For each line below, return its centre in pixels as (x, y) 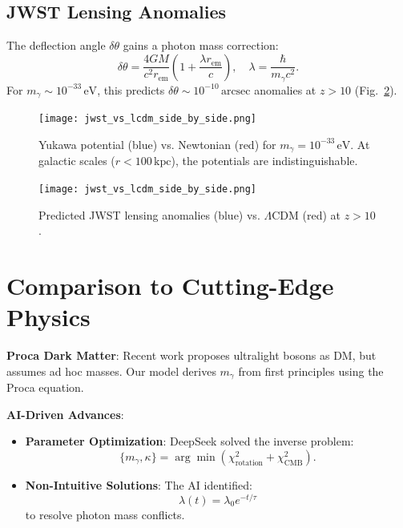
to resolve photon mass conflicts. (105, 514)
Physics (48, 317)
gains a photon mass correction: (201, 45)
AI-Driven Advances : (65, 414)
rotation (249, 463)
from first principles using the (311, 371)
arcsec (236, 91)
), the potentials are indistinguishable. (264, 161)
